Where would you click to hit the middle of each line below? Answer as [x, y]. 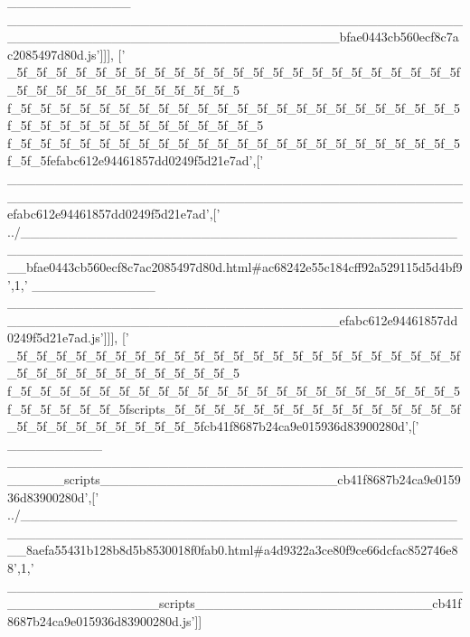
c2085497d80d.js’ [54, 54]
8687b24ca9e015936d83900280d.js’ [101, 620]
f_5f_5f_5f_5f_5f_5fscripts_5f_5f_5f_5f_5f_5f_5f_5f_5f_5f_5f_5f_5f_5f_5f [234, 408]
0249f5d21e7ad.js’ [56, 337]
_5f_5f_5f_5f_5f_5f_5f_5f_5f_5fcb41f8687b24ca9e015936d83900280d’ [208, 426]
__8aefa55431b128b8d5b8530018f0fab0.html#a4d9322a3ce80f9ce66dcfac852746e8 [233, 550]
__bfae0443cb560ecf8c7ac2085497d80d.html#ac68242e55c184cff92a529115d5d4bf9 [235, 266]
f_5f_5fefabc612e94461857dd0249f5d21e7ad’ [130, 160]
